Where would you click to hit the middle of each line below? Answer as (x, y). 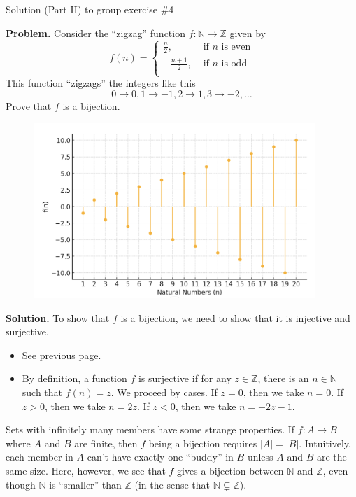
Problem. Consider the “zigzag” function (95, 33)
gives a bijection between (230, 470)
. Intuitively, (325, 443)
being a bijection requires (203, 443)
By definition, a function (74, 378)
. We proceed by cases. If (164, 392)
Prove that (29, 105)
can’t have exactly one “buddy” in (160, 457)
